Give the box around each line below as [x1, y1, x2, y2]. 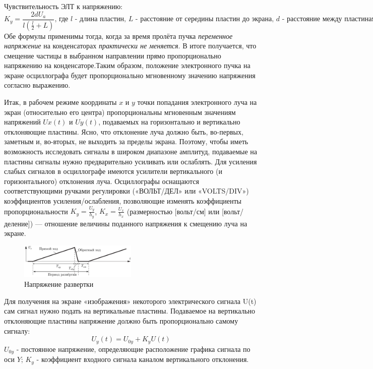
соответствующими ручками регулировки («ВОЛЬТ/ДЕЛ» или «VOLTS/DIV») [4, 186, 249, 196]
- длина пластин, [75, 16, 126, 23]
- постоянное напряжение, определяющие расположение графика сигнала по [16, 343, 251, 354]
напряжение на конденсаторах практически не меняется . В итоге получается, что [4, 40, 257, 51]
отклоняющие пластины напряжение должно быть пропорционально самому [4, 316, 238, 326]
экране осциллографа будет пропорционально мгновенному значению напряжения [4, 70, 256, 80]
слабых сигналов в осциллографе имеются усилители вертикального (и [4, 166, 222, 176]
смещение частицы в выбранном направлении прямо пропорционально [4, 50, 221, 60]
